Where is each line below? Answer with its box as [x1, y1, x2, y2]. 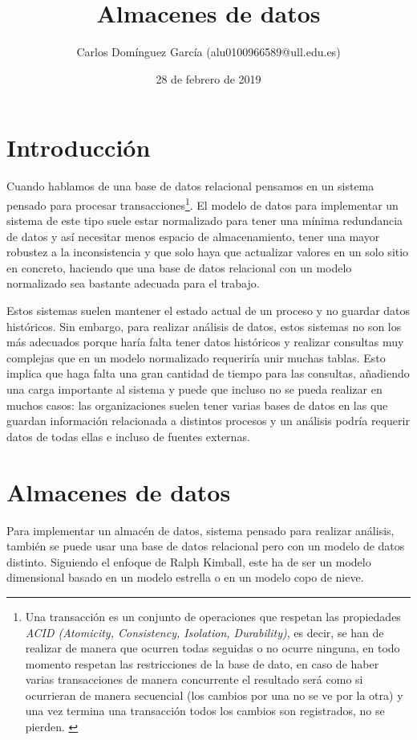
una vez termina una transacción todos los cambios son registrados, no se [25, 702, 385, 719]
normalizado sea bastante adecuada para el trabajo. [6, 275, 260, 292]
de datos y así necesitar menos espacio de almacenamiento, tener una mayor [6, 227, 380, 244]
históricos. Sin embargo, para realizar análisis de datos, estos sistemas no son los [6, 317, 402, 334]
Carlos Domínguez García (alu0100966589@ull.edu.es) [76, 43, 341, 60]
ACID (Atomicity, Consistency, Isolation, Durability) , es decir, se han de [25, 623, 384, 640]
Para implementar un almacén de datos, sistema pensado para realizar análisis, [6, 521, 395, 538]
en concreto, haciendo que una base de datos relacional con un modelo [6, 259, 352, 276]
